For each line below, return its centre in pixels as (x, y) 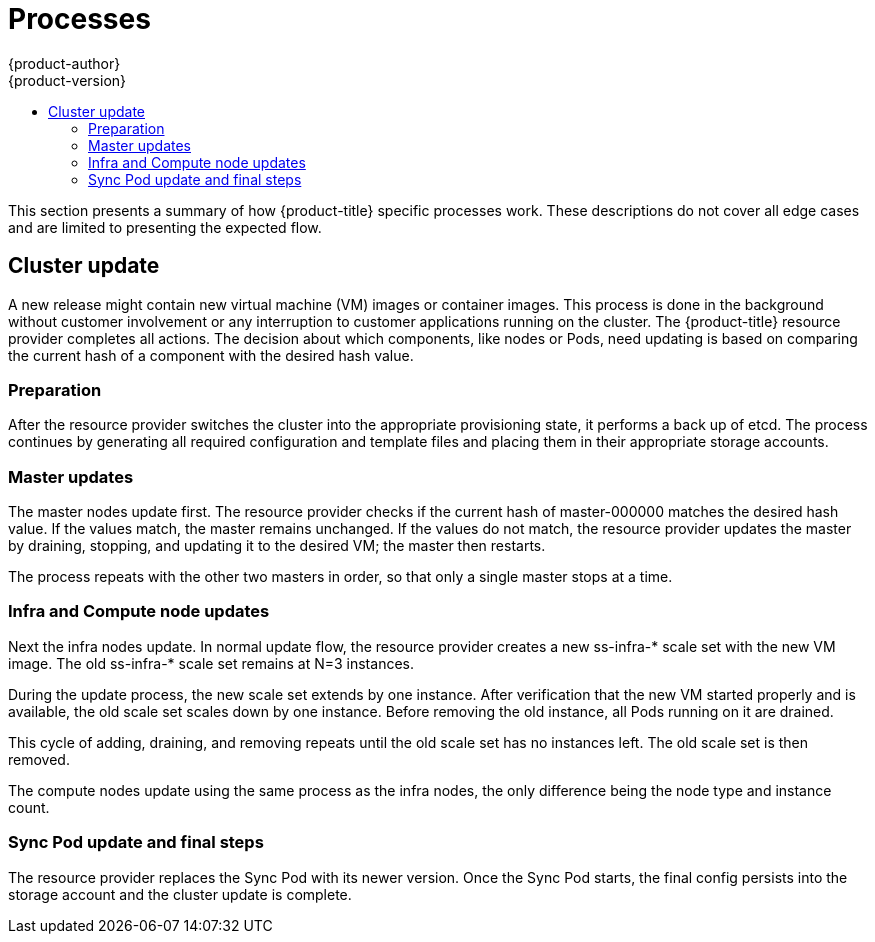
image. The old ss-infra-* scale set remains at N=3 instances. (211, 663)
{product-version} (67, 80)
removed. (39, 759)
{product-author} (64, 63)
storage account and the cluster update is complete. (180, 894)
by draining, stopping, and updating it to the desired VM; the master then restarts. (277, 546)
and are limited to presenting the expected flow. (165, 227)
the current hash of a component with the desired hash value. (211, 355)
